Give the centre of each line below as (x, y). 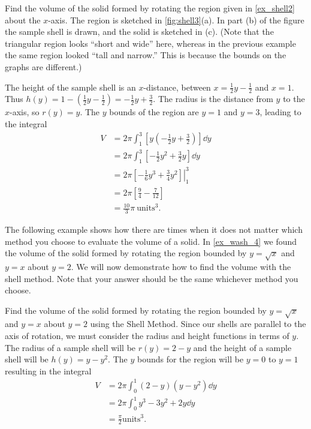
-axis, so (25, 112)
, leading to (280, 112)
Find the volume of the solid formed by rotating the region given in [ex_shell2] (150, 8)
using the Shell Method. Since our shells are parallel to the (198, 324)
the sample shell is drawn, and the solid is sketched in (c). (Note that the (139, 31)
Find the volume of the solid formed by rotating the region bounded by (136, 310)
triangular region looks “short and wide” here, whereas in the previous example (150, 43)
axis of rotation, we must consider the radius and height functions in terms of (147, 336)
